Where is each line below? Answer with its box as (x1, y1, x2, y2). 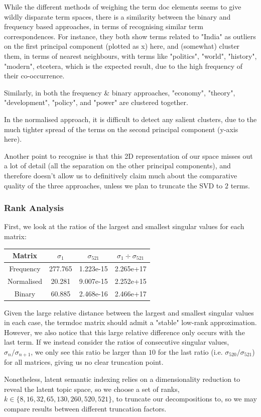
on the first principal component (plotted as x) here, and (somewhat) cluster (4, 41, 240, 51)
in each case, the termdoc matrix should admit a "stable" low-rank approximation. (4, 317, 257, 328)
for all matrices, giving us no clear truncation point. (4, 357, 164, 367)
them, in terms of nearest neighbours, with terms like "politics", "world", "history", (4, 50, 257, 61)
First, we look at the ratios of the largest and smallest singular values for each (4, 221, 244, 232)
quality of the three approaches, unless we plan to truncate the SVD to (4, 180, 223, 190)
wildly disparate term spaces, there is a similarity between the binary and (4, 11, 231, 22)
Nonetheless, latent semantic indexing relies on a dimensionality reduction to (4, 374, 240, 384)
